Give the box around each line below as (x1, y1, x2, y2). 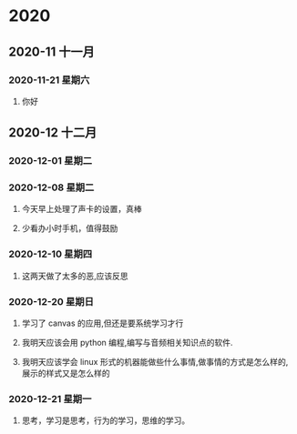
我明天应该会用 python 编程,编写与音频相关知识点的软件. (21, 338, 233, 348)
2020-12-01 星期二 (8, 155, 93, 167)
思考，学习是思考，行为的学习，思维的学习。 (21, 415, 190, 426)
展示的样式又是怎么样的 (21, 368, 110, 378)
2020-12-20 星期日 (8, 295, 95, 308)
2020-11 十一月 (8, 44, 95, 59)
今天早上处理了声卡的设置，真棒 (21, 204, 142, 215)
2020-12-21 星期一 (8, 393, 92, 405)
